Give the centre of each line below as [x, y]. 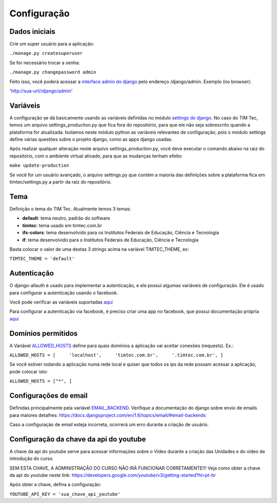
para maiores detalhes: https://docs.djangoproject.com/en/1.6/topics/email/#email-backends [108, 415]
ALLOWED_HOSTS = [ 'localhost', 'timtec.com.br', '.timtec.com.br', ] [116, 355]
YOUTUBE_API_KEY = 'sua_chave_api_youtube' [65, 494]
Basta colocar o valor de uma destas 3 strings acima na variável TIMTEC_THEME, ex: [99, 249]
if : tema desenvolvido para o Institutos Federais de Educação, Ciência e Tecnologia [110, 240]
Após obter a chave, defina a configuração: [55, 485]
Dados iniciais [33, 32]
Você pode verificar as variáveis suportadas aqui [61, 302]
